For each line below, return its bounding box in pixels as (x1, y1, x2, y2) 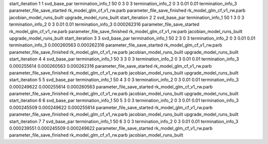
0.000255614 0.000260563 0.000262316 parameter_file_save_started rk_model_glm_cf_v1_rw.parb (9, 63, 212, 69)
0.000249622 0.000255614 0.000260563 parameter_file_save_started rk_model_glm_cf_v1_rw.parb (9, 84, 213, 90)
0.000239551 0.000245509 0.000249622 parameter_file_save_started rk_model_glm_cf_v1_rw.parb (9, 125, 213, 131)
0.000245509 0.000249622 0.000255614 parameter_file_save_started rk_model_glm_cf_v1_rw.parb (9, 104, 213, 110)
